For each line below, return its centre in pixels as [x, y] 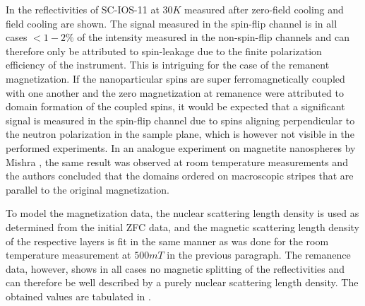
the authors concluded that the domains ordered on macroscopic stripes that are [180, 176]
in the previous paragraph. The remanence [259, 255]
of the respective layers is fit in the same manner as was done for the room [167, 241]
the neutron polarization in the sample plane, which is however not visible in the [180, 134]
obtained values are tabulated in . [78, 296]
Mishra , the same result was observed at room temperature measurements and [177, 161]
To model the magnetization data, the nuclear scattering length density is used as [182, 213]
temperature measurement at [68, 255]
